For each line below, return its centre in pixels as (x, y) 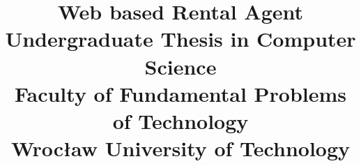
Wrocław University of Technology (180, 148)
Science (180, 66)
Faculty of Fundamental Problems (180, 93)
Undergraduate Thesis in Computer (180, 39)
